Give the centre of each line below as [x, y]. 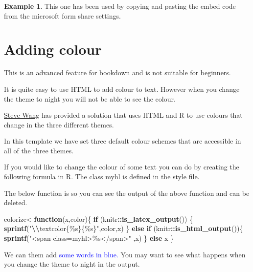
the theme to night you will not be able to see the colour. [90, 98]
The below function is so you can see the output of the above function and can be [127, 193]
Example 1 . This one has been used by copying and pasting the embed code [120, 6]
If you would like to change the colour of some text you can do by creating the [122, 167]
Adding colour [53, 49]
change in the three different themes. [59, 124]
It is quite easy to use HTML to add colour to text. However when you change [122, 89]
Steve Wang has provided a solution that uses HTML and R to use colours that [123, 115]
